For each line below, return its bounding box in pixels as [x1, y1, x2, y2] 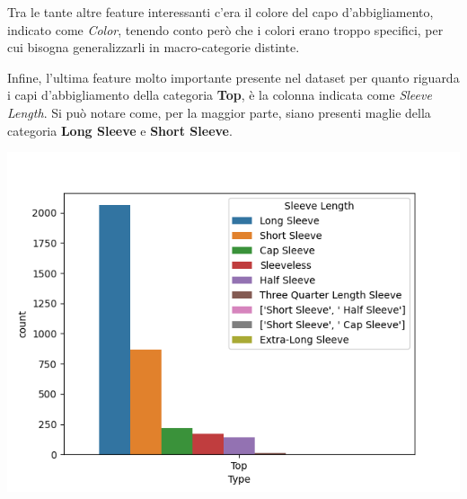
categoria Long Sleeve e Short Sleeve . [7, 120, 233, 139]
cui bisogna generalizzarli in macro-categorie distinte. [7, 38, 300, 57]
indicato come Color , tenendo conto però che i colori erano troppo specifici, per [7, 20, 444, 39]
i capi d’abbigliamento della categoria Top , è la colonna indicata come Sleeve [7, 85, 432, 104]
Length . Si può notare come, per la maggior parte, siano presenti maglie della [7, 102, 431, 121]
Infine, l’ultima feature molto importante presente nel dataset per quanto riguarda [7, 67, 460, 86]
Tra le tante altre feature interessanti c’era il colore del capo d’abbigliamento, [7, 3, 434, 21]
